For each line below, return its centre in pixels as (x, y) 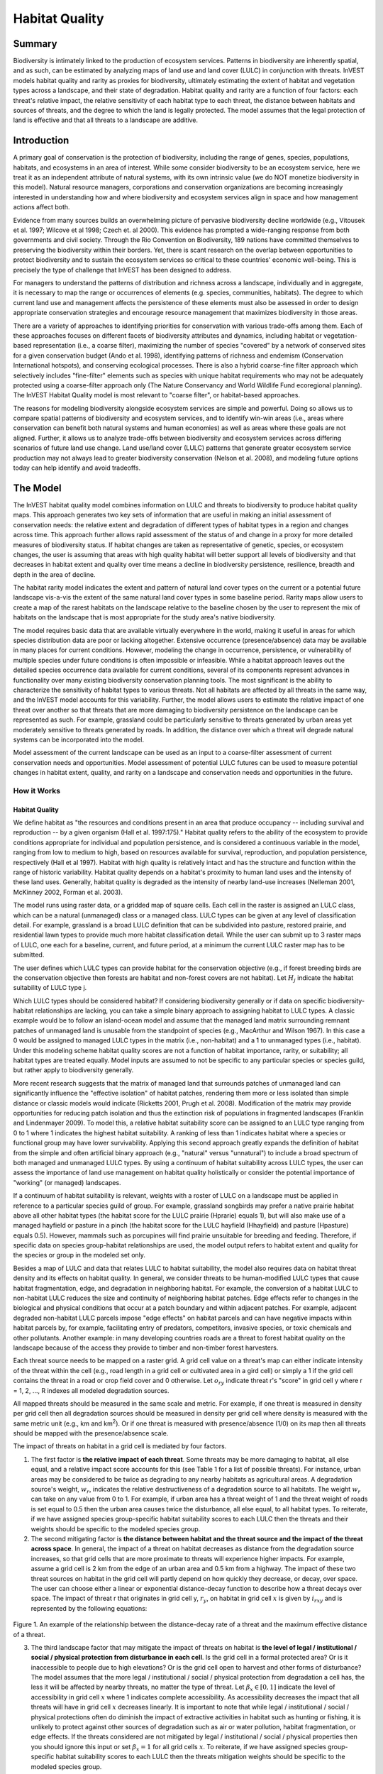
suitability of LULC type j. (50, 988)
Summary (35, 44)
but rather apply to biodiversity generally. (73, 1070)
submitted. (29, 955)
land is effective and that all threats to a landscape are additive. (106, 120)
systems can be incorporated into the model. (79, 739)
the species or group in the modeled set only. (79, 1255)
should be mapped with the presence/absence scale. (91, 1433)
